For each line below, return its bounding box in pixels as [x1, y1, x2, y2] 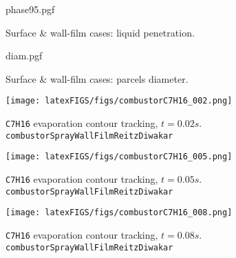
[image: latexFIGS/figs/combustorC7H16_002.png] [6, 96, 233, 106]
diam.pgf [6, 48, 43, 63]
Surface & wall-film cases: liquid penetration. [6, 25, 195, 39]
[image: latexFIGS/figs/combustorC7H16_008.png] [6, 208, 233, 218]
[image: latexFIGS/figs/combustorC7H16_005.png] [6, 152, 233, 162]
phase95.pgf [6, 2, 55, 16]
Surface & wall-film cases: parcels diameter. [6, 71, 189, 86]
